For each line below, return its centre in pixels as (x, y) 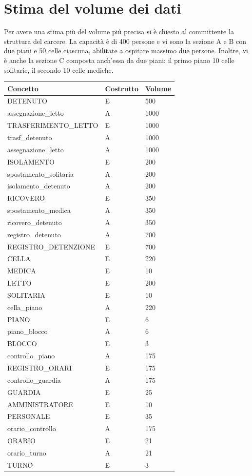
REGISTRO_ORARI (40, 368)
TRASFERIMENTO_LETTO (53, 125)
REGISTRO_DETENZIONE (51, 246)
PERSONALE (29, 416)
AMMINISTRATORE (40, 404)
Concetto (23, 88)
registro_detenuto (34, 234)
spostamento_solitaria (40, 174)
